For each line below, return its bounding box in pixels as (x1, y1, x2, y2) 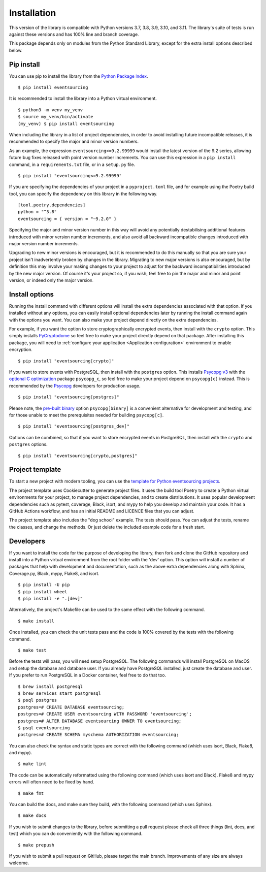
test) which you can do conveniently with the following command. (9, 831, 143, 837)
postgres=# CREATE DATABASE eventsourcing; (18, 704, 125, 710)
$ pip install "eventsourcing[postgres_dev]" (18, 423, 130, 429)
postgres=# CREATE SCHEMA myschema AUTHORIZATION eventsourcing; (18, 732, 179, 738)
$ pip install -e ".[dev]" (18, 596, 83, 602)
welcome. (9, 860, 29, 866)
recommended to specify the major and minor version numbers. (9, 138, 139, 145)
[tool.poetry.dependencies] (18, 202, 86, 208)
